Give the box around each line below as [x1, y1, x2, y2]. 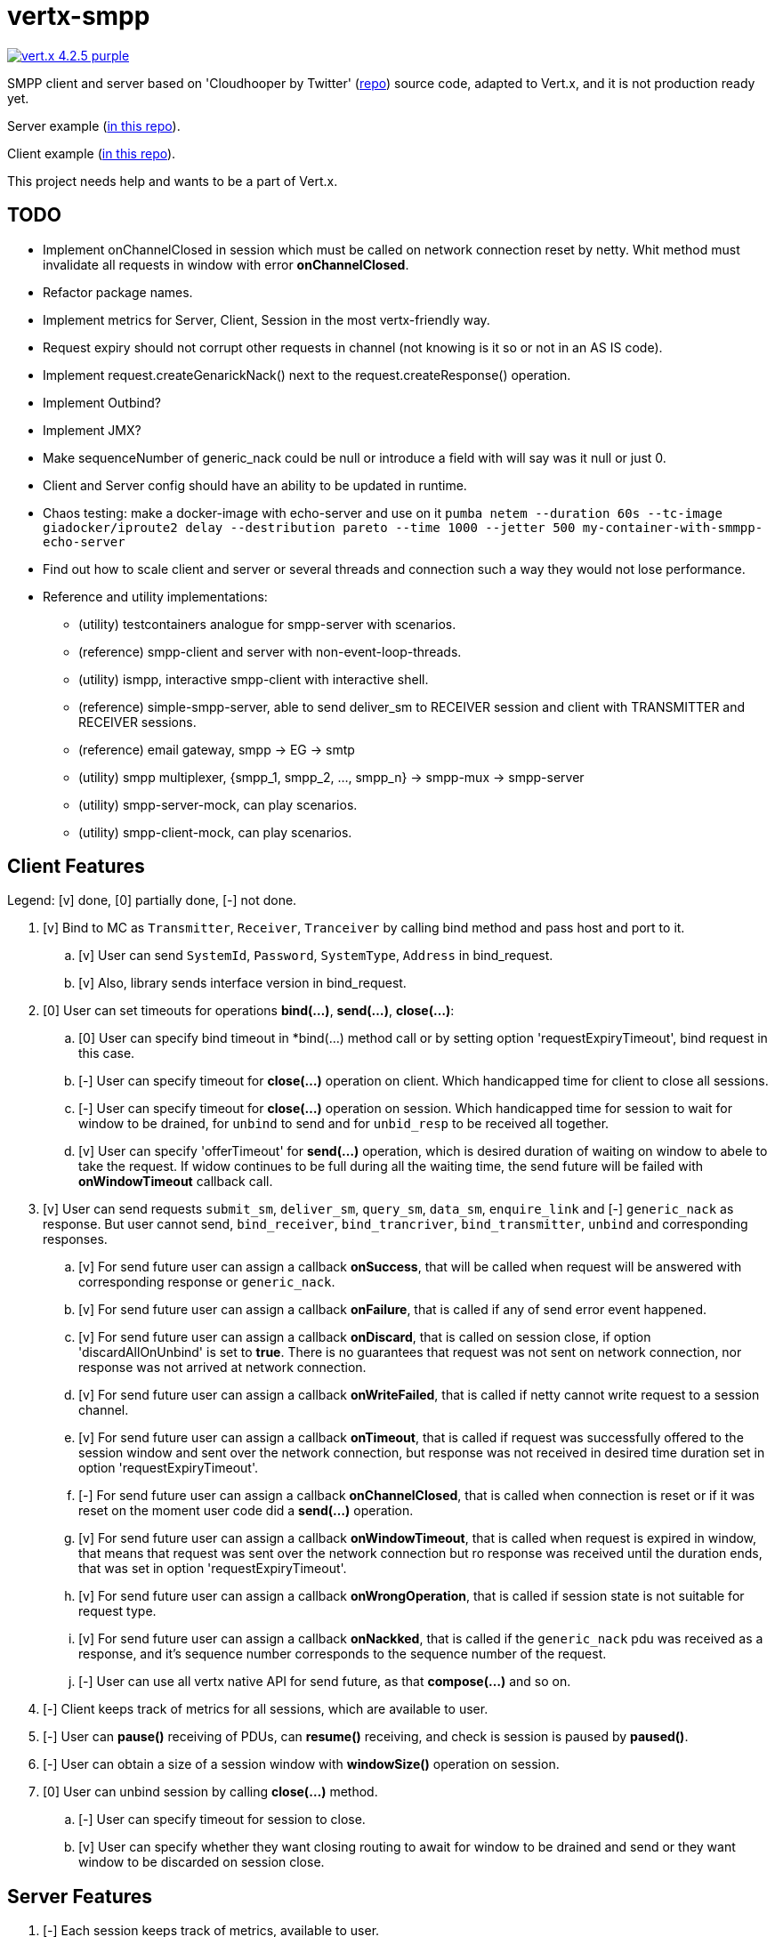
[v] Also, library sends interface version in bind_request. [78, 975, 407, 991]
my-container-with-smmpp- [582, 520, 763, 535]
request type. [78, 1603, 157, 1619]
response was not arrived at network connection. [78, 1360, 367, 1376]
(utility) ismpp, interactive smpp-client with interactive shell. [78, 671, 429, 687]
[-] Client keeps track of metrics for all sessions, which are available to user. [43, 1701, 488, 1717]
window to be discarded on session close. [78, 1854, 325, 1870]
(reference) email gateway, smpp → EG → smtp [78, 741, 355, 757]
